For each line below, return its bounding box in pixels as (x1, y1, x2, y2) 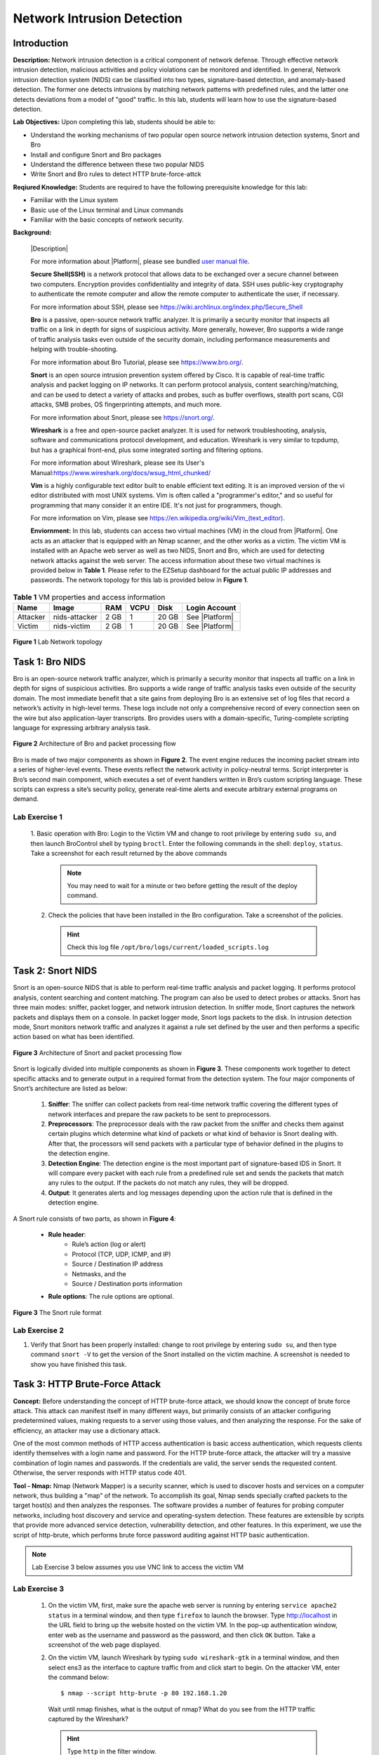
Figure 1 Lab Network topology (13, 637, 103, 646)
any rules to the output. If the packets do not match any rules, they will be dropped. (48, 1179, 289, 1187)
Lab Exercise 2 (13, 1325, 65, 1335)
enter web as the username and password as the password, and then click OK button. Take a (48, 1631, 316, 1639)
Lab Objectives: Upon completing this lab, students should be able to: (13, 118, 216, 126)
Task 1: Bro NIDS (13, 656, 86, 668)
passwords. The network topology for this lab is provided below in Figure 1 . (30, 576, 248, 584)
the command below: (48, 1673, 109, 1681)
